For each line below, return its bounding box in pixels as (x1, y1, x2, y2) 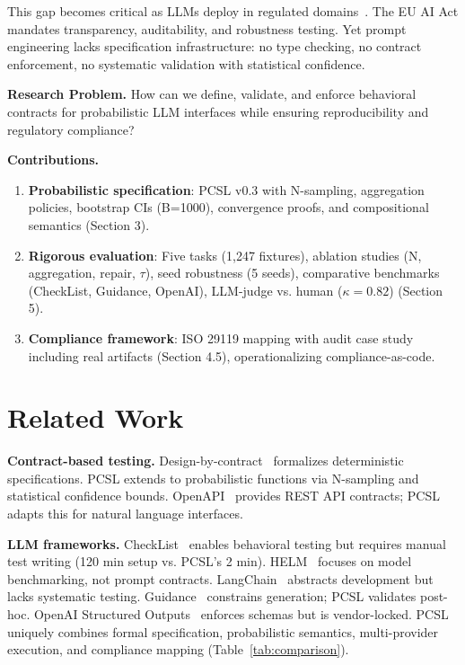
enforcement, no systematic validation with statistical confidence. (7, 54, 365, 73)
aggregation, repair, (28, 263, 136, 282)
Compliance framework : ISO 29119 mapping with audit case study (28, 328, 414, 347)
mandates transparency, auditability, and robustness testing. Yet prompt (7, 19, 407, 38)
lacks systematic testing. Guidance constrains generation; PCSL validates (7, 587, 417, 606)
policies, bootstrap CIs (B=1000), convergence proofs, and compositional (28, 198, 429, 217)
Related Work (7, 399, 184, 436)
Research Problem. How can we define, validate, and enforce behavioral (7, 84, 417, 103)
